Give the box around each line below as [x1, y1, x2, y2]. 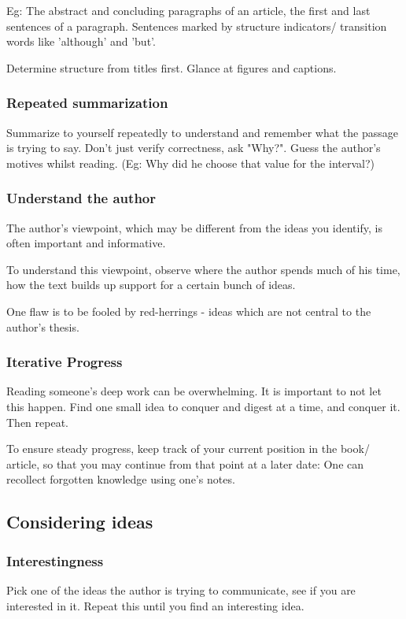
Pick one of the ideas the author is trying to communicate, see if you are [6, 581, 356, 598]
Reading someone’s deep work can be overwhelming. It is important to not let [6, 383, 382, 399]
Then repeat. [6, 413, 68, 430]
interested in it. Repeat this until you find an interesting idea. [6, 597, 304, 613]
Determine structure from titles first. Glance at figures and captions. [6, 59, 337, 76]
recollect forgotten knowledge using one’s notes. [6, 471, 235, 487]
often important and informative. [6, 235, 166, 251]
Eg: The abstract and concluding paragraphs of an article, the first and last [6, 2, 371, 18]
